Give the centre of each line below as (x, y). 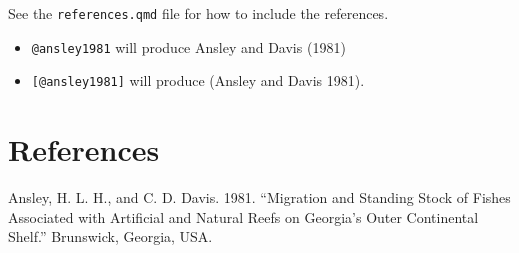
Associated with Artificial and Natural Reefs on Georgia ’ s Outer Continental (243, 216)
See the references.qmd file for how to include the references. (198, 13)
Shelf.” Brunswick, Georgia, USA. (110, 236)
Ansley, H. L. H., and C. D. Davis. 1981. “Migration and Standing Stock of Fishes (259, 197)
